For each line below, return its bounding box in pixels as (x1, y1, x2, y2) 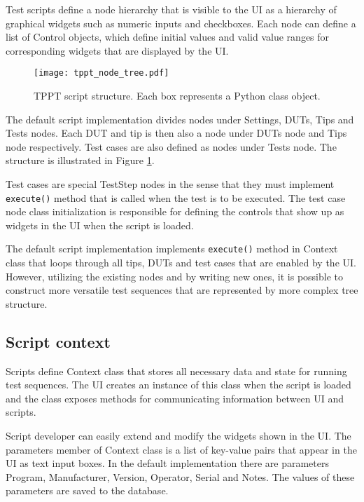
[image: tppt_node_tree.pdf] (34, 68, 169, 79)
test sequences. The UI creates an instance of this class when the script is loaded (6, 377, 351, 392)
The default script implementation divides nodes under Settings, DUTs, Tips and (6, 111, 354, 126)
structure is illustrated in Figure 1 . (6, 153, 155, 168)
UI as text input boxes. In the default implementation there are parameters (6, 456, 329, 470)
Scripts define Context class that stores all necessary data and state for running (6, 363, 347, 378)
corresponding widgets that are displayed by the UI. (6, 43, 229, 57)
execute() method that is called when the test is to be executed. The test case (6, 190, 346, 205)
